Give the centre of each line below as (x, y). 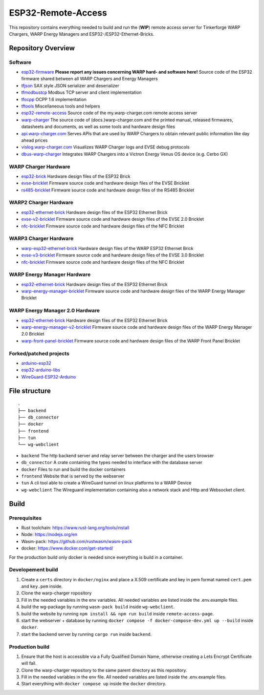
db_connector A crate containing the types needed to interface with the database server (112, 463)
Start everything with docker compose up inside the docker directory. (94, 684)
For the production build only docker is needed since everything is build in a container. (96, 557)
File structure (30, 391)
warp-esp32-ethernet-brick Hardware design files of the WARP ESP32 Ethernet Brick (107, 248)
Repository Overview (42, 48)
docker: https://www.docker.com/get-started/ (67, 548)
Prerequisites (25, 518)
